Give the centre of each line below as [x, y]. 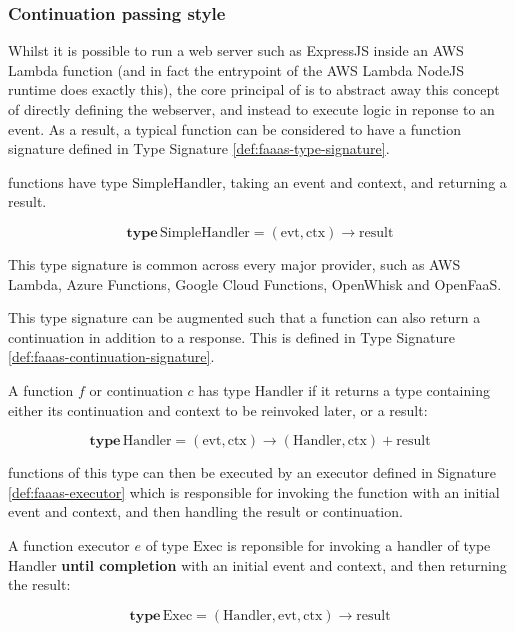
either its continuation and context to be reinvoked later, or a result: [218, 409]
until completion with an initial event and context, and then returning [284, 564]
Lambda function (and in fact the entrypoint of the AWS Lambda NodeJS [236, 69]
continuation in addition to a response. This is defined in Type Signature [231, 336]
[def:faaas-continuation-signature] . [111, 356]
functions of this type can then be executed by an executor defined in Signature [252, 472]
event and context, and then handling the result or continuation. [205, 511]
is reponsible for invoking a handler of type [359, 544]
